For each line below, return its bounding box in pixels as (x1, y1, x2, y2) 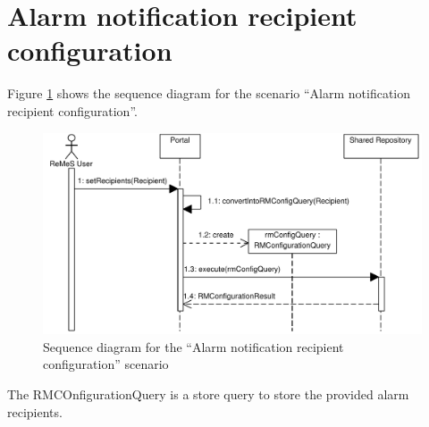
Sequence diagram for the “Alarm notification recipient (43, 337, 344, 356)
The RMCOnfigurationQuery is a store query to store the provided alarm (7, 384, 409, 403)
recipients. (7, 402, 63, 421)
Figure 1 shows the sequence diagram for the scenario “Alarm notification (7, 84, 411, 103)
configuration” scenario (43, 355, 169, 373)
